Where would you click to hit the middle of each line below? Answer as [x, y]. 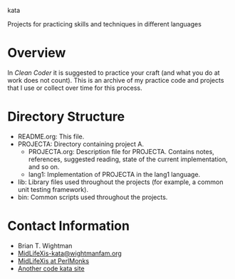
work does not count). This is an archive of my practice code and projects [116, 80]
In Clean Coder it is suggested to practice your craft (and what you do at [114, 72]
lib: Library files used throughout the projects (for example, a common [120, 182]
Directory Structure [66, 117]
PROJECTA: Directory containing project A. [81, 144]
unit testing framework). [53, 189]
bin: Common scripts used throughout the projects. [93, 197]
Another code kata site [51, 268]
